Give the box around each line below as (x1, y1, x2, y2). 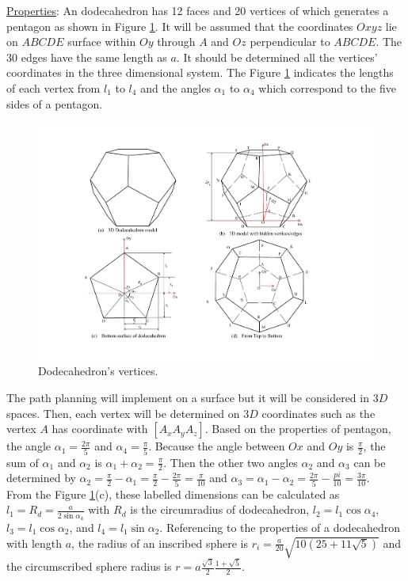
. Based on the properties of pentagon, (204, 420, 391, 437)
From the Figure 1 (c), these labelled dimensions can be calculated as (6, 485, 340, 502)
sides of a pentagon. (6, 95, 103, 112)
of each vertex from (6, 79, 101, 96)
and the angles (140, 79, 211, 96)
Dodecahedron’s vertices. (38, 363, 158, 379)
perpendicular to (250, 33, 330, 50)
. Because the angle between (148, 438, 285, 454)
